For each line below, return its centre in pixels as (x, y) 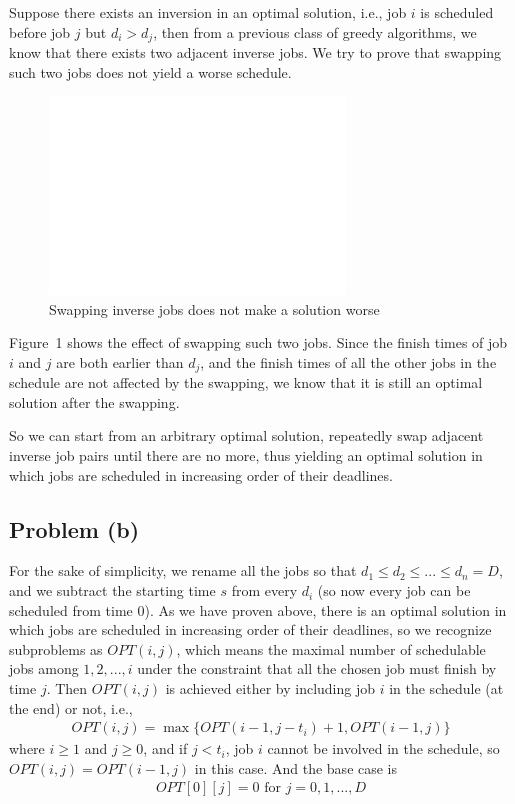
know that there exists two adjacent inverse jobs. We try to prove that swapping (255, 52)
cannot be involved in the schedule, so (383, 748)
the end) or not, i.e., (71, 707)
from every (264, 590)
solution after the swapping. (94, 401)
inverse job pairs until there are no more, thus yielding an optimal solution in (246, 455)
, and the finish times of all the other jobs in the (348, 361)
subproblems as (56, 648)
